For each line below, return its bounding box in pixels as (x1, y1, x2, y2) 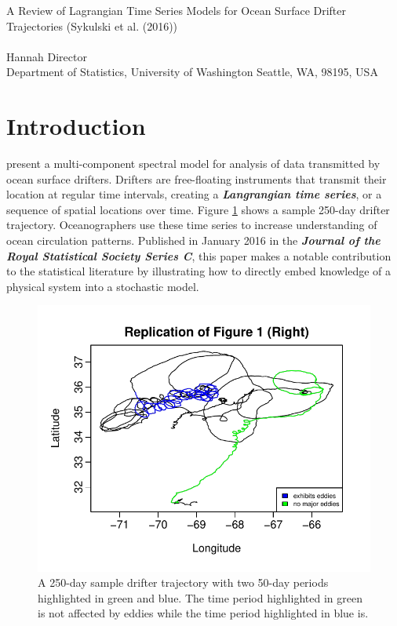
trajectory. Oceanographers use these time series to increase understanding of (6, 217, 377, 233)
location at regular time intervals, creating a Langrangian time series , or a (6, 186, 382, 202)
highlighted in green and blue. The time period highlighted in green (38, 589, 362, 606)
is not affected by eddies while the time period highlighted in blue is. (38, 605, 369, 621)
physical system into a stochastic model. (6, 278, 199, 294)
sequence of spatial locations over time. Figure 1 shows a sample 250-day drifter (6, 201, 390, 217)
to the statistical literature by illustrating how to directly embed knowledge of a (6, 263, 391, 279)
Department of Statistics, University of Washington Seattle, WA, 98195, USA (6, 64, 378, 80)
